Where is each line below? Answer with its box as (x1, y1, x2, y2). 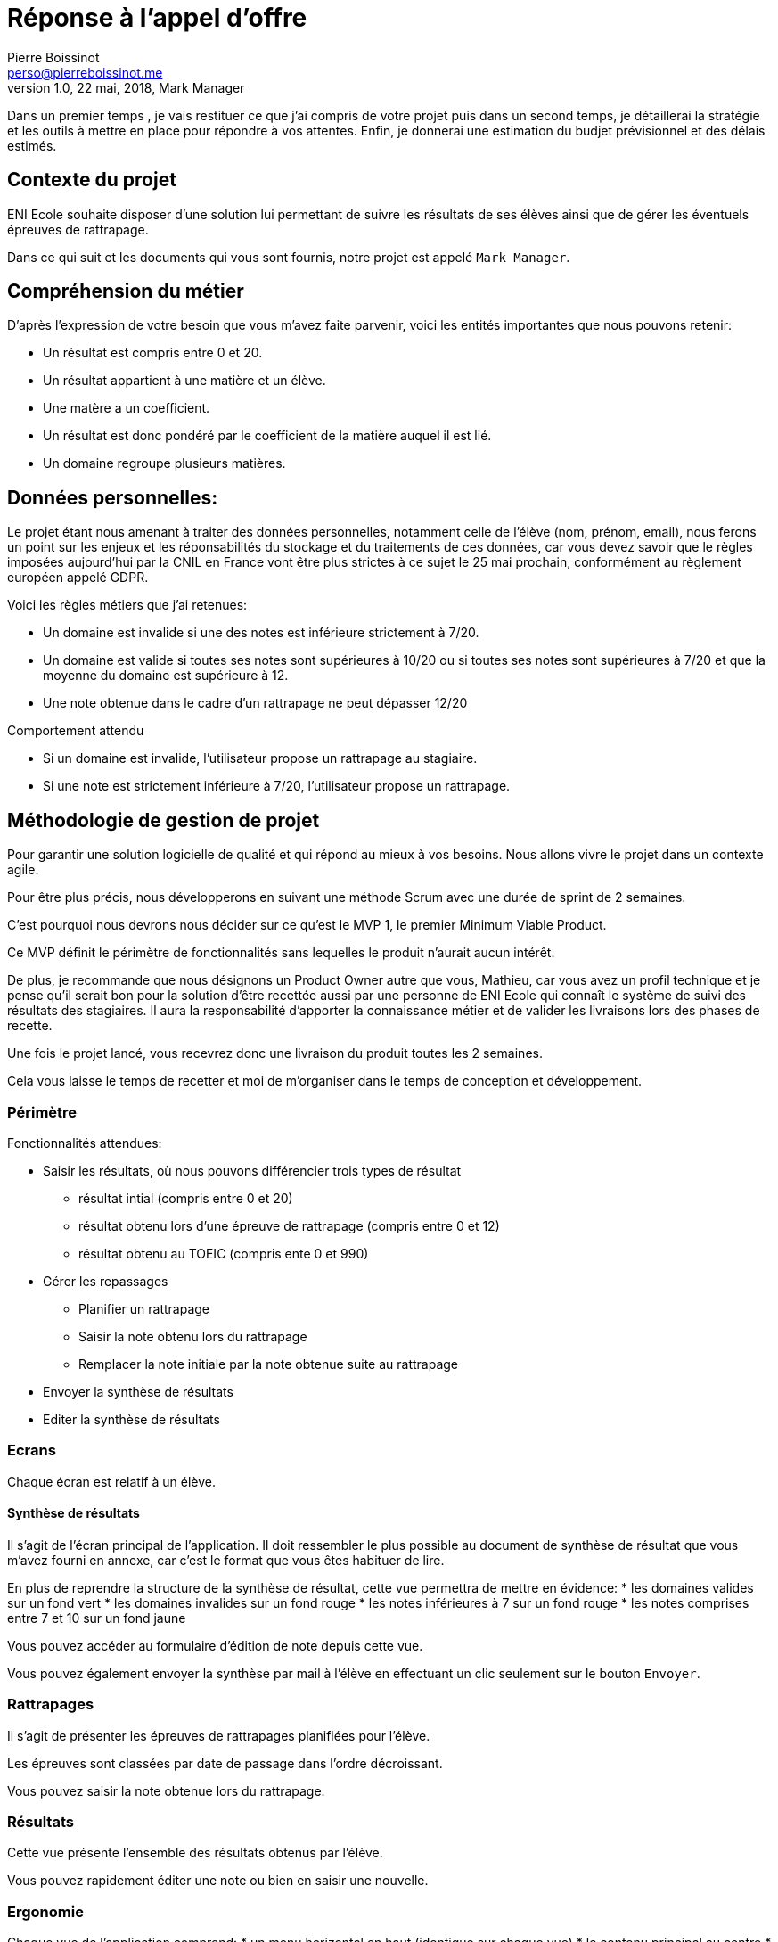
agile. (7, 862, 39, 878)
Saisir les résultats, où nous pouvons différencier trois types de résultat (43, 1162, 462, 1178)
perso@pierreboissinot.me (7, 64, 163, 80)
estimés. (7, 137, 57, 153)
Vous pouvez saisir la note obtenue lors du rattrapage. (7, 1782, 325, 1799)
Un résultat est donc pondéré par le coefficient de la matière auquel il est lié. (43, 428, 492, 444)
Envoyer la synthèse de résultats (43, 1383, 233, 1399)
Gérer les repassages (43, 1273, 168, 1289)
